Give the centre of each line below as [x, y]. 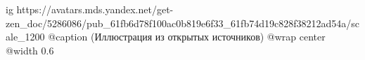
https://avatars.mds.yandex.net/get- [95, 9]
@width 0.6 [30, 50]
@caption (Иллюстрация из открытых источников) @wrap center [187, 37]
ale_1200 [25, 37]
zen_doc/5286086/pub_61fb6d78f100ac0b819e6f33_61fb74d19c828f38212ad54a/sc [182, 23]
